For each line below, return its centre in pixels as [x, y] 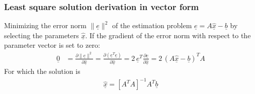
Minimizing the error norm [45, 25]
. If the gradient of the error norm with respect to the [168, 35]
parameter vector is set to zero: [52, 45]
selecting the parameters [41, 35]
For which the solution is [42, 71]
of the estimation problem [152, 25]
